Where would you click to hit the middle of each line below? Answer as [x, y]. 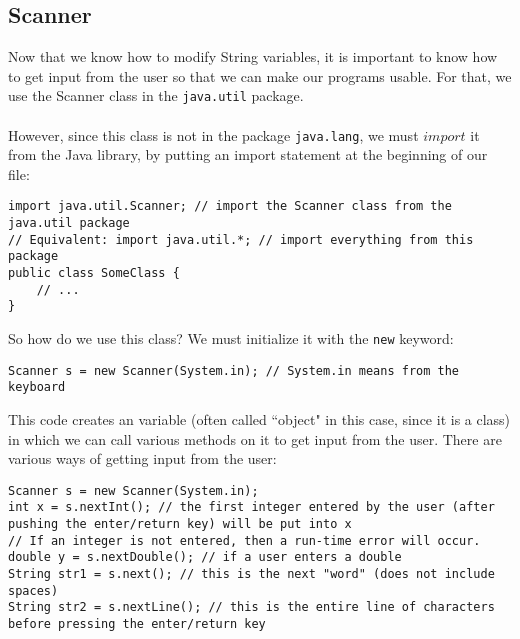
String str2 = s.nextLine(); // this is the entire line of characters [251, 607]
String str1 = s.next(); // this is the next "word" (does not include [251, 574]
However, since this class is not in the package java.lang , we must [213, 134]
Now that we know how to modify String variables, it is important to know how [253, 56]
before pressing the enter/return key [137, 624]
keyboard [37, 387]
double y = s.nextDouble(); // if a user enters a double [205, 557]
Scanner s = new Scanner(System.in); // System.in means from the [234, 370]
